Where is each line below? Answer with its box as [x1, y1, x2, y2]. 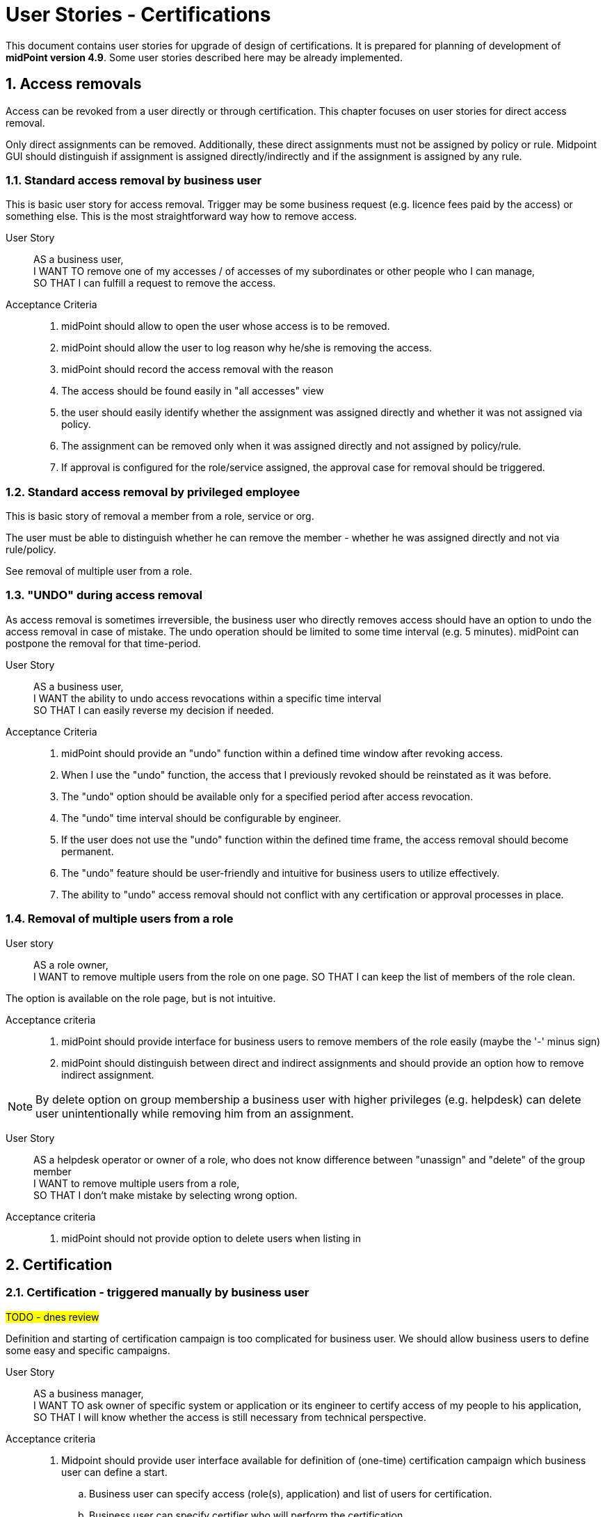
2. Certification [6, 1256, 113, 1274]
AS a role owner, [33, 958, 108, 971]
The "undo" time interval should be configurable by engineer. [61, 811, 341, 824]
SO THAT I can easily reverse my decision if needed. [33, 704, 274, 716]
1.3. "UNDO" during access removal [6, 588, 202, 603]
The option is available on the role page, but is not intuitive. [6, 992, 276, 1004]
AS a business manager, [33, 1387, 144, 1399]
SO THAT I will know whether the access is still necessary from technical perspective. [33, 1411, 426, 1423]
